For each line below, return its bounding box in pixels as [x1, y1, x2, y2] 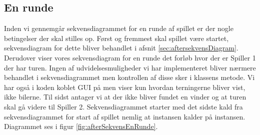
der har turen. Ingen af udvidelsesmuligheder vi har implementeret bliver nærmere [4, 62, 256, 72]
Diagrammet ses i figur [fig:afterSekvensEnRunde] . [4, 121, 158, 131]
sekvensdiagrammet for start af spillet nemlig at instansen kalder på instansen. [4, 111, 245, 121]
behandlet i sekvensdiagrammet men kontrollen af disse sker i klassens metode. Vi [4, 72, 255, 82]
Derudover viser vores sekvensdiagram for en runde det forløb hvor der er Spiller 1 [4, 52, 256, 62]
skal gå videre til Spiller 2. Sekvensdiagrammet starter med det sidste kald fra [4, 101, 243, 111]
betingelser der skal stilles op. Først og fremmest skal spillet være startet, [4, 32, 229, 43]
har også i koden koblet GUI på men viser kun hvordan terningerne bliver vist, [4, 81, 245, 92]
